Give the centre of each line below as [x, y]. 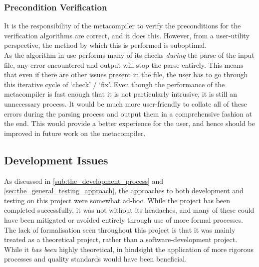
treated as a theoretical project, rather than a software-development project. [121, 239]
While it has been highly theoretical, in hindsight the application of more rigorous [129, 249]
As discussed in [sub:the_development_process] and [84, 181]
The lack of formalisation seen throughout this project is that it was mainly [120, 229]
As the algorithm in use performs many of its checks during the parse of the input [129, 55]
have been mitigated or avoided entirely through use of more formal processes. [124, 219]
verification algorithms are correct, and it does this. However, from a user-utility [127, 35]
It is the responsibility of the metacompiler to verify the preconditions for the [123, 26]
